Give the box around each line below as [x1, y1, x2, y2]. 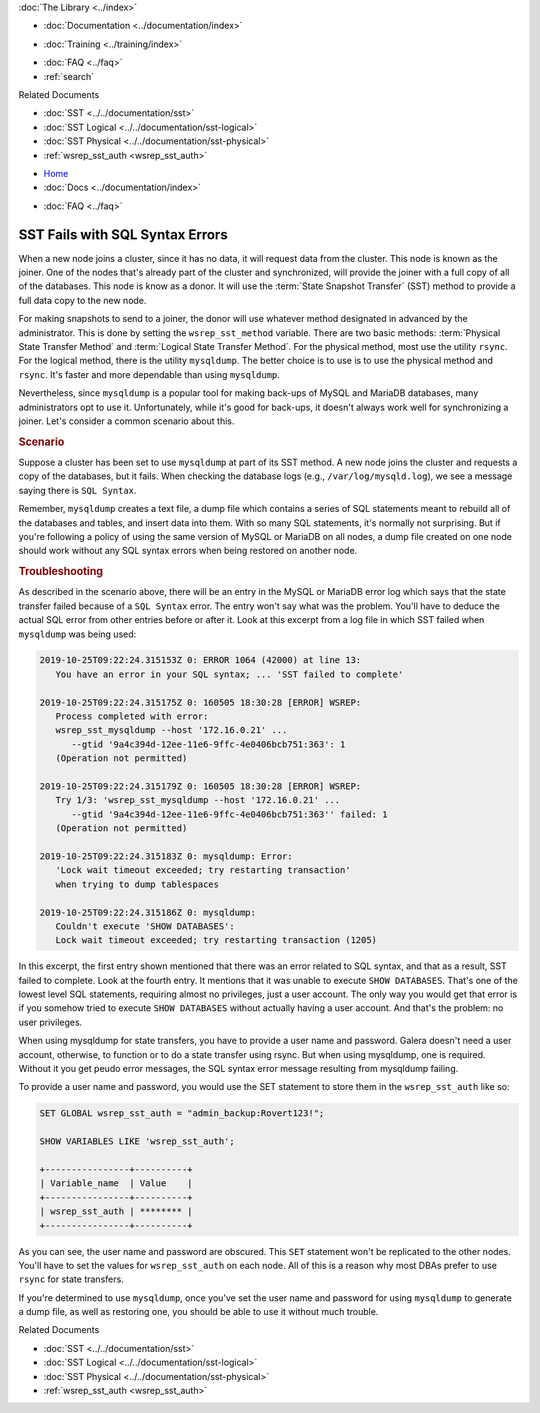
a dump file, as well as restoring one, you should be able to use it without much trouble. [18, 1306, 379, 1318]
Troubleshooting [18, 565, 104, 579]
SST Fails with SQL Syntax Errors [18, 226, 229, 243]
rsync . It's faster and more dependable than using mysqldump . [18, 368, 280, 380]
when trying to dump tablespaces [55, 878, 220, 890]
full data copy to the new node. [18, 294, 147, 306]
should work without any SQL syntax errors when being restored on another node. [18, 545, 358, 557]
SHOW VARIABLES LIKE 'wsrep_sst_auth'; [39, 1136, 235, 1147]
